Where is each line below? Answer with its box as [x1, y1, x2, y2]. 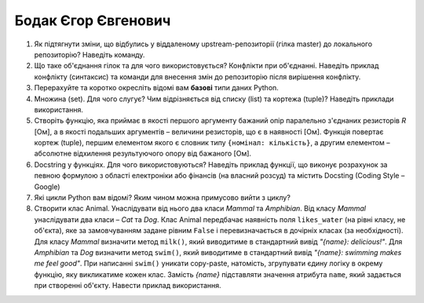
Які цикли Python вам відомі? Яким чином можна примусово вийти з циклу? [34, 193, 291, 203]
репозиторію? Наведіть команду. [34, 49, 145, 59]
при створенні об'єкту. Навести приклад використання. [34, 281, 221, 290]
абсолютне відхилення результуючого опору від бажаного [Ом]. [34, 149, 251, 159]
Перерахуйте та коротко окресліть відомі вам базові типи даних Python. [34, 83, 279, 93]
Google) [34, 181, 60, 192]
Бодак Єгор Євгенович [14, 12, 171, 29]
